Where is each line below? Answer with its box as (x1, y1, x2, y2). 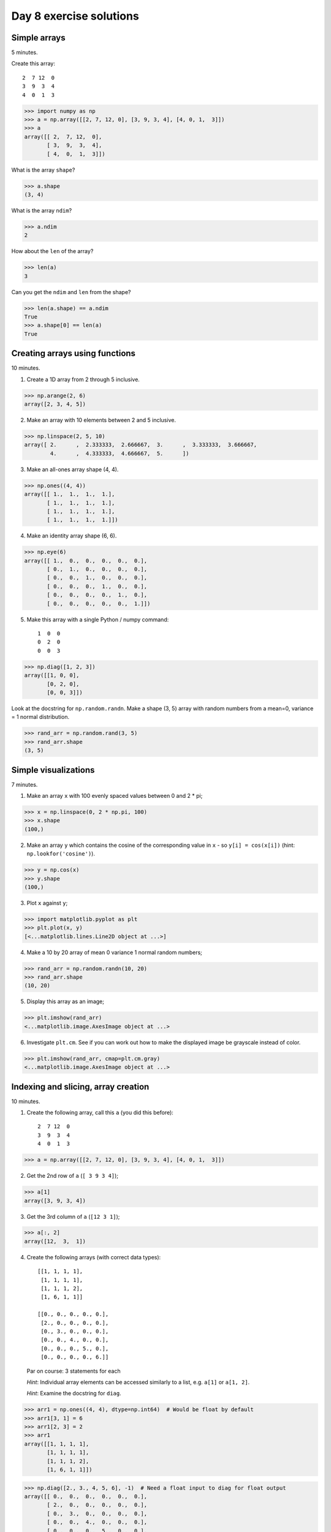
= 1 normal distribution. (11, 713, 70, 721)
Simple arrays (11, 32, 66, 43)
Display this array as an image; (26, 998, 104, 1005)
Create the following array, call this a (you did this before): (26, 1109, 174, 1116)
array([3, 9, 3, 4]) (24, 1197, 86, 1204)
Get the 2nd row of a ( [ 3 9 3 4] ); (26, 1172, 119, 1180)
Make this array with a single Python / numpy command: (26, 616, 169, 623)
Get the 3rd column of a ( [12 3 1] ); (26, 1213, 120, 1220)
